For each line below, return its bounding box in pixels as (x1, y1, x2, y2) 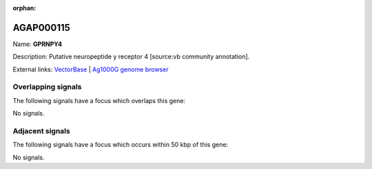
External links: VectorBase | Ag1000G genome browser (12, 65, 169, 74)
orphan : (12, 4, 37, 12)
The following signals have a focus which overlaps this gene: (12, 96, 186, 104)
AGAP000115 (12, 21, 70, 34)
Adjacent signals (12, 126, 70, 135)
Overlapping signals (12, 82, 82, 92)
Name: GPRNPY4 (12, 40, 63, 48)
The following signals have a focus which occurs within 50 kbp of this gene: (12, 141, 229, 149)
